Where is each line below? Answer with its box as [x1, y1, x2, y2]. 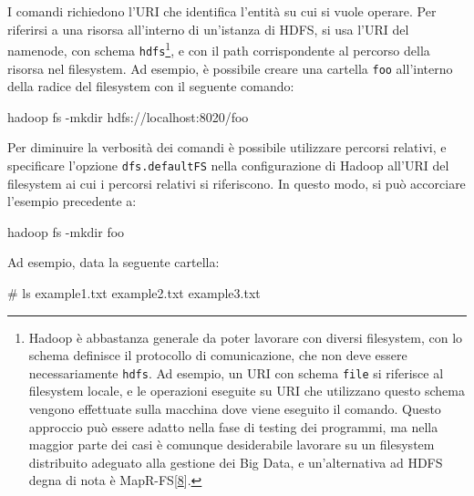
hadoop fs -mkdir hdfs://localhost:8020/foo [7, 107, 249, 126]
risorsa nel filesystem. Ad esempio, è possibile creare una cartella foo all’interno [7, 58, 453, 77]
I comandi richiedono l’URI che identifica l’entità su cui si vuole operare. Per [7, 2, 437, 20]
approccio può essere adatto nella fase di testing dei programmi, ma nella [28, 417, 438, 436]
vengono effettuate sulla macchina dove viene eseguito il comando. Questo [28, 399, 441, 418]
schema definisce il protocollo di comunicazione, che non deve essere [28, 346, 407, 365]
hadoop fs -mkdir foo [7, 222, 125, 241]
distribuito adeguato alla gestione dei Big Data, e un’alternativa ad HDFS [28, 452, 443, 471]
